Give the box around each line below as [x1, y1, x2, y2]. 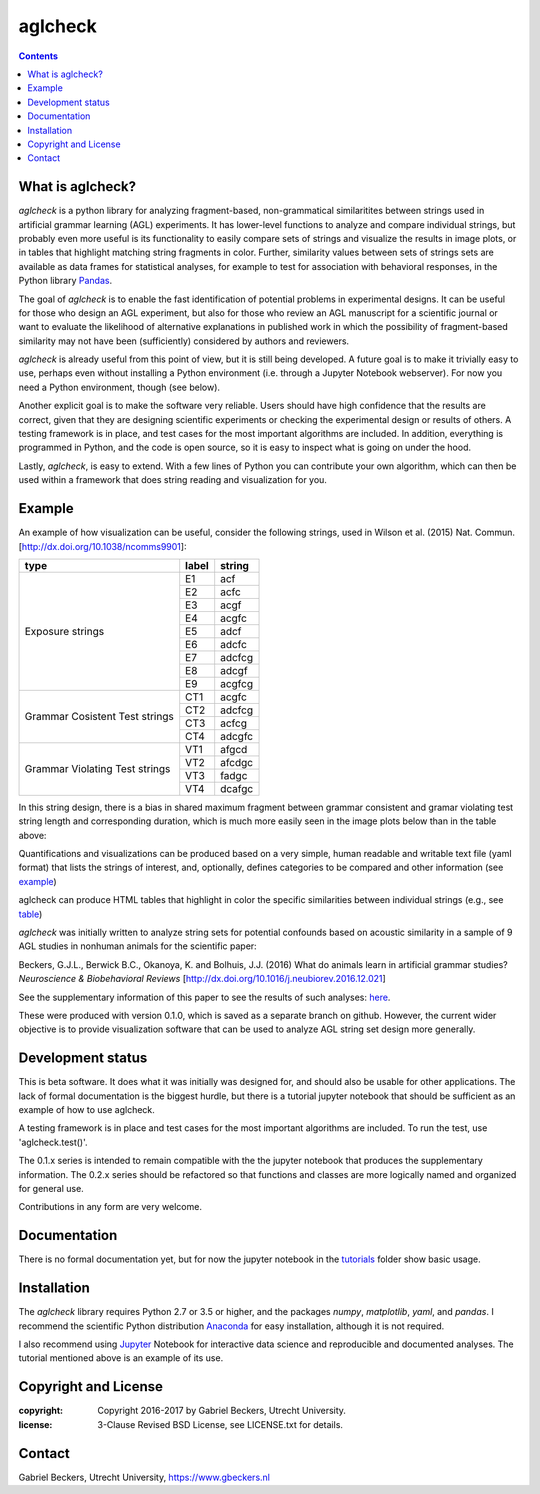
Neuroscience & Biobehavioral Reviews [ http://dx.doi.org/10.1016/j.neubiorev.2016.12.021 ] [18, 973, 387, 985]
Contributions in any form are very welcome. [18, 1201, 202, 1213]
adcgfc [220, 729, 254, 743]
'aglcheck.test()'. [18, 1136, 89, 1148]
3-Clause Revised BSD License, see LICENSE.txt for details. [97, 1418, 344, 1430]
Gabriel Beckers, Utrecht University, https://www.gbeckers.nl [18, 1471, 270, 1483]
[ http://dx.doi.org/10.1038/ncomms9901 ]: [18, 540, 187, 552]
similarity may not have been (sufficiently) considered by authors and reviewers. [18, 335, 350, 347]
